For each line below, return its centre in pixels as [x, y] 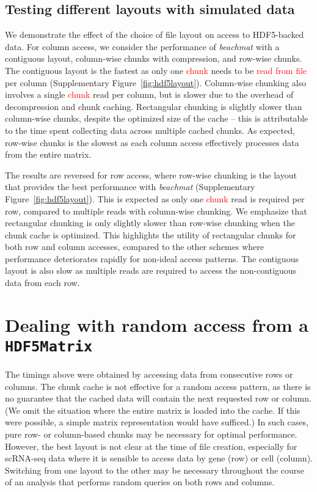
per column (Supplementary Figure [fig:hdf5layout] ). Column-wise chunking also [156, 82]
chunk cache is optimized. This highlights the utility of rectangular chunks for [151, 234]
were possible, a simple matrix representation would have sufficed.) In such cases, [157, 422]
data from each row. [42, 283]
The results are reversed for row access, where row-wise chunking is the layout [151, 174]
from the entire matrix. [48, 154]
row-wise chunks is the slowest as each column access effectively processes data [152, 142]
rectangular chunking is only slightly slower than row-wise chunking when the [150, 223]
